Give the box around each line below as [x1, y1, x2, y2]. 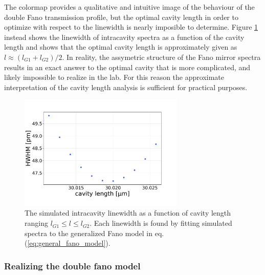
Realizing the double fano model [4, 259, 141, 272]
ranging [25, 218, 48, 228]
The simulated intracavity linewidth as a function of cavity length [25, 207, 231, 218]
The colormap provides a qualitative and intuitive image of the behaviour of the [4, 2, 255, 12]
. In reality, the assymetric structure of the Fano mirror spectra [62, 51, 261, 62]
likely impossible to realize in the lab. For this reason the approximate [4, 72, 224, 82]
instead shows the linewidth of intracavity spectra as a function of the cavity [4, 31, 245, 42]
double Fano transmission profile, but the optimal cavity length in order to [4, 11, 238, 22]
